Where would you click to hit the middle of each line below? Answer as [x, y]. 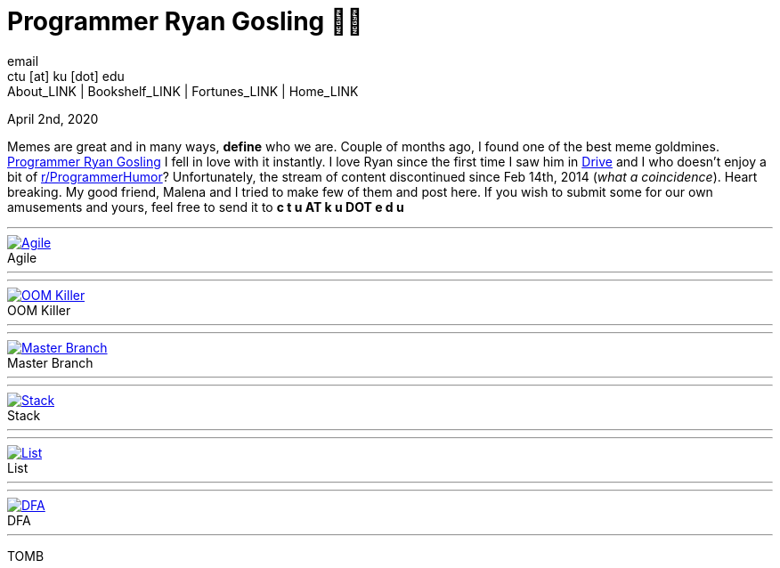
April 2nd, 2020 [53, 118]
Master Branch [50, 362]
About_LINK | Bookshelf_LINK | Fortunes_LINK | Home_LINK [183, 91]
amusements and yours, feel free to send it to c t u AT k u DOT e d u [206, 207]
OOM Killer [39, 310]
